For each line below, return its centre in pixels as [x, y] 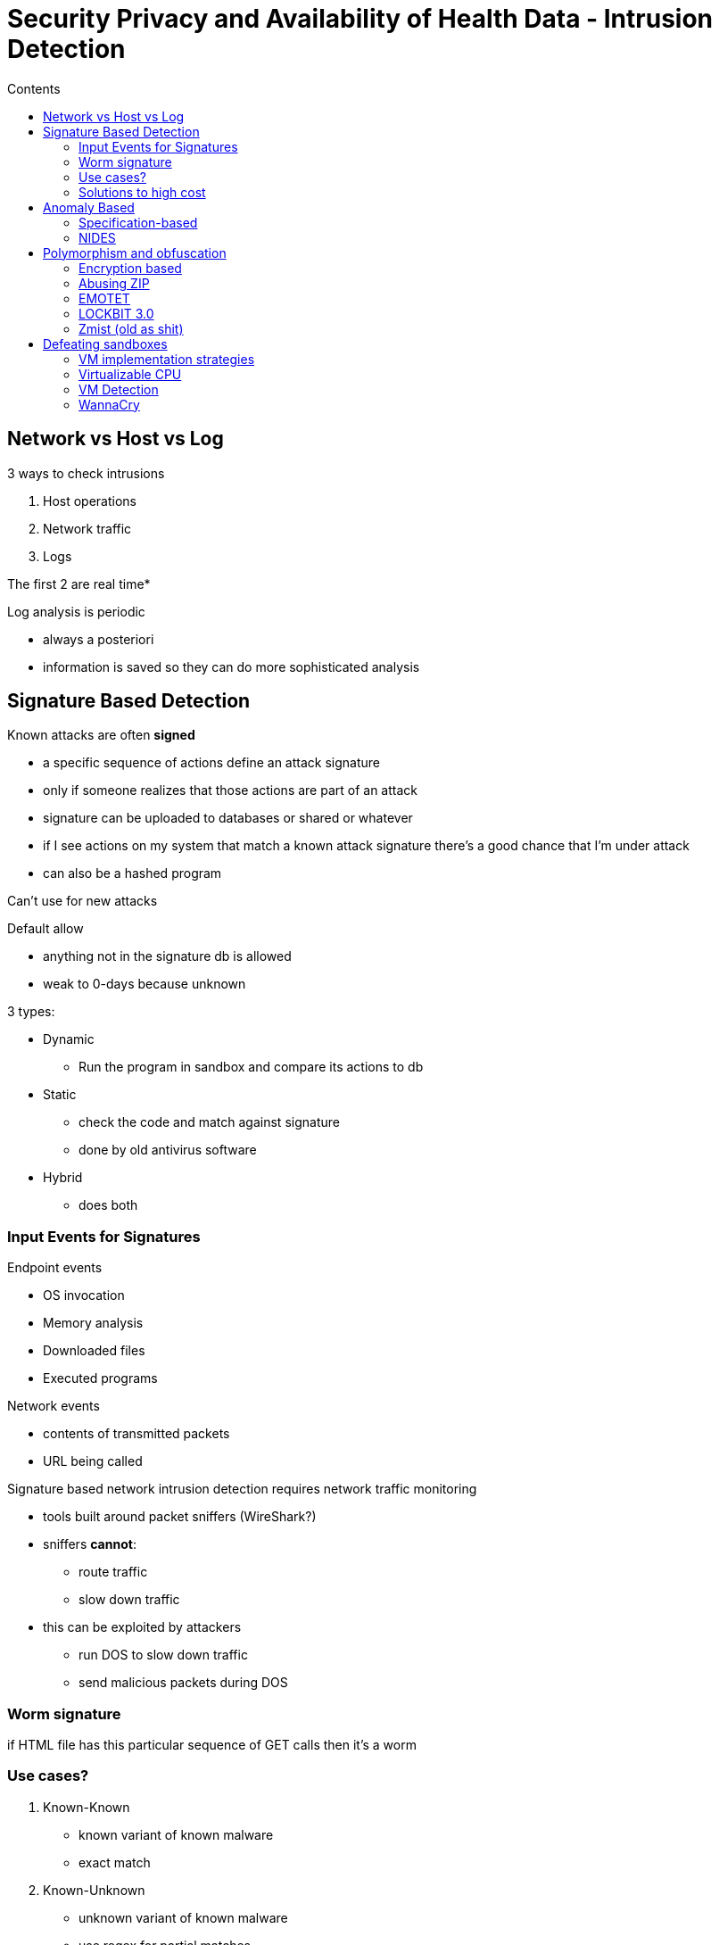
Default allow [45, 929]
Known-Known [87, 1807]
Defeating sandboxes [105, 343]
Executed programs [100, 1378]
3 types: [31, 1012]
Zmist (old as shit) [131, 328]
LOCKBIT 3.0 [116, 313]
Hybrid [63, 1178]
